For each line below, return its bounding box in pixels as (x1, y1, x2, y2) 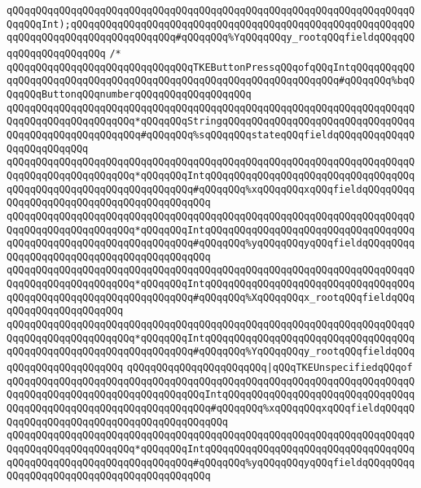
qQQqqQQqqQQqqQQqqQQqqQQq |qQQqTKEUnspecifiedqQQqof (126, 362, 413, 374)
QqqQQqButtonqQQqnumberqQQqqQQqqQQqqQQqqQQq (7, 88, 252, 100)
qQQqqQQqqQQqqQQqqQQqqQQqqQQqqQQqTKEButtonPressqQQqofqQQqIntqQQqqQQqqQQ (7, 61, 415, 73)
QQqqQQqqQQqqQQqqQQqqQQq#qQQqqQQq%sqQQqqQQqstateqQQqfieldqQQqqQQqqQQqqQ (7, 129, 415, 141)
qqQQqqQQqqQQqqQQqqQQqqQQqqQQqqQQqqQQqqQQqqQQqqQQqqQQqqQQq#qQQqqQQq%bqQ (7, 75, 415, 87)
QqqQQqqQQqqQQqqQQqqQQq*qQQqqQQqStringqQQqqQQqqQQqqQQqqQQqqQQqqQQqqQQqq (7, 115, 415, 128)
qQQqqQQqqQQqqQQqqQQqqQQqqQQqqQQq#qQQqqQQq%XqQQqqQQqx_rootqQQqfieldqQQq (7, 291, 415, 303)
